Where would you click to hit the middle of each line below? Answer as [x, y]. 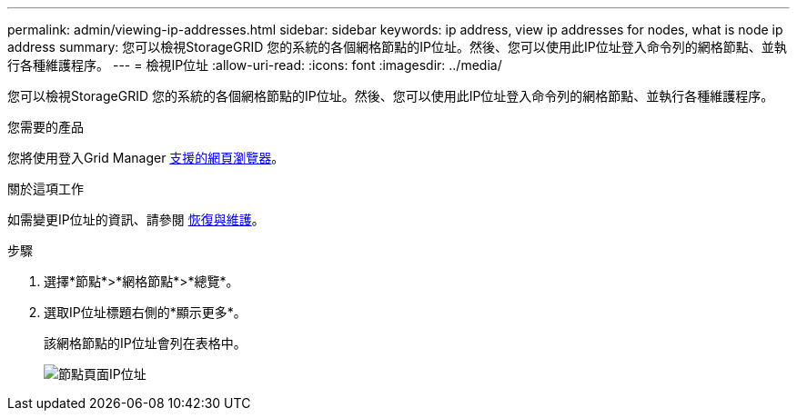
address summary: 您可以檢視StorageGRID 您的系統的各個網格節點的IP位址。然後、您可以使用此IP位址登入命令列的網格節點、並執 [397, 47]
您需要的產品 [45, 127]
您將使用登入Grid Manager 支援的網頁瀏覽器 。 [146, 158]
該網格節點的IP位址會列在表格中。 [145, 343]
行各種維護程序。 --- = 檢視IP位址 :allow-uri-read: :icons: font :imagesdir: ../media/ [255, 65]
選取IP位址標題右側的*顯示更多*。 [145, 312]
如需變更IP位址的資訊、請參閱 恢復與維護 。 [136, 219]
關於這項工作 [45, 189]
